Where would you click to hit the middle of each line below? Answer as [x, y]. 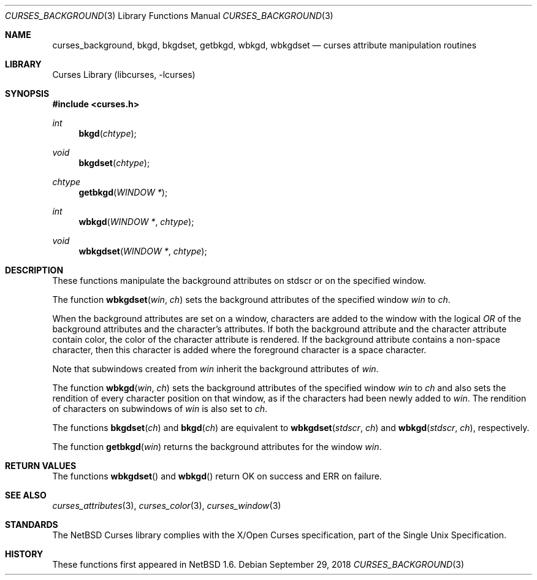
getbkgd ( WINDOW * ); [123, 192]
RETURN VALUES [41, 466]
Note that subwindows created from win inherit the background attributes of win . [215, 369]
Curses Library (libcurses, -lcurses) [124, 74]
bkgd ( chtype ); [108, 133]
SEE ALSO [26, 495]
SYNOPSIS [27, 93]
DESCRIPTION [34, 270]
